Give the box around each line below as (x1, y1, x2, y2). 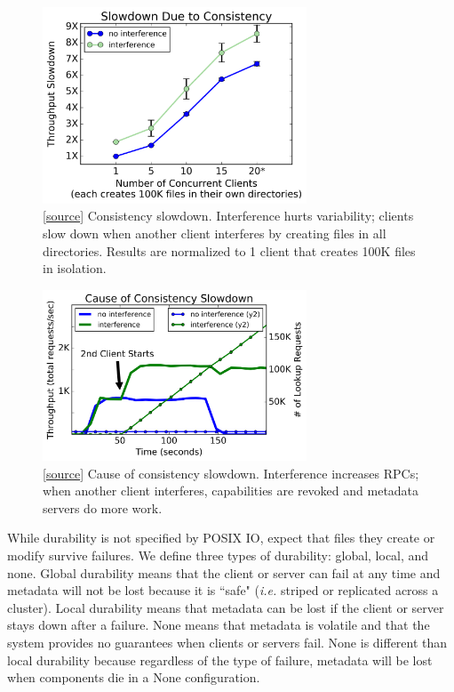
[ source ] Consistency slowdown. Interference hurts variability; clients (43, 206, 414, 225)
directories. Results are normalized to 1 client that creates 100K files (43, 241, 416, 260)
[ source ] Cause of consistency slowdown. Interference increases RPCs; (43, 463, 419, 482)
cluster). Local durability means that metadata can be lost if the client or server (7, 598, 444, 616)
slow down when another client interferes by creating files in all (43, 224, 386, 243)
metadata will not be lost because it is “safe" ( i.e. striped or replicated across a (7, 581, 439, 599)
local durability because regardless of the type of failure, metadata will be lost (7, 650, 433, 669)
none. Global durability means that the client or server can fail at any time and (7, 563, 441, 582)
